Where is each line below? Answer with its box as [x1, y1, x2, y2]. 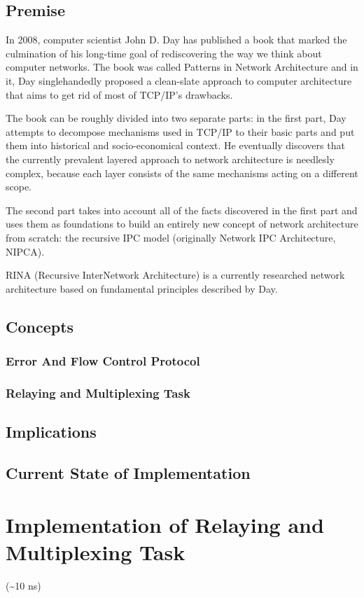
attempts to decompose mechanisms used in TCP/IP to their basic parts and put [6, 124, 355, 139]
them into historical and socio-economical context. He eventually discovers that [6, 138, 345, 153]
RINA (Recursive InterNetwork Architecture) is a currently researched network [6, 267, 345, 282]
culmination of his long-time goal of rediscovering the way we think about [6, 46, 322, 60]
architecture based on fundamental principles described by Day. [6, 281, 278, 295]
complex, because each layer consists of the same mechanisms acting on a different [6, 165, 358, 180]
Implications [6, 421, 97, 443]
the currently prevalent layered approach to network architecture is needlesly [6, 151, 335, 166]
